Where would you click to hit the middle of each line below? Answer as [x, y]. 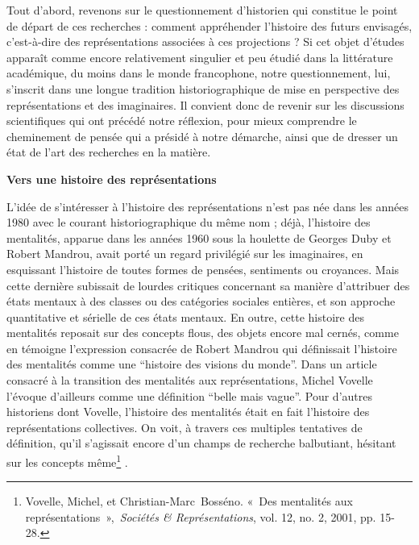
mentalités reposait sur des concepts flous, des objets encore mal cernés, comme [203, 333]
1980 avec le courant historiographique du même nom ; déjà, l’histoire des [189, 222]
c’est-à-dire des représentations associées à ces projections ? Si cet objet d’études [205, 42]
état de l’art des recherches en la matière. [109, 152]
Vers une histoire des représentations [112, 179]
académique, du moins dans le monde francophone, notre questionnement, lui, [199, 73]
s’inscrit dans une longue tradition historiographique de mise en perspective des [203, 88]
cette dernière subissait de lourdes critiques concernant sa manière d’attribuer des [208, 285]
